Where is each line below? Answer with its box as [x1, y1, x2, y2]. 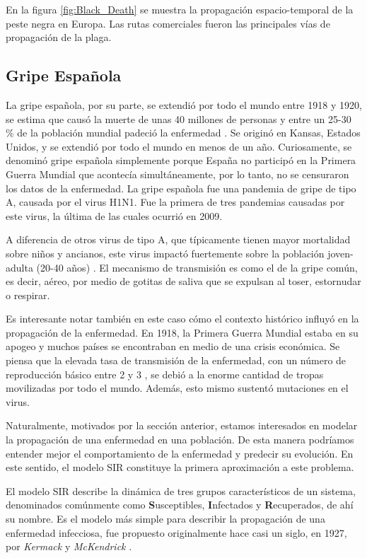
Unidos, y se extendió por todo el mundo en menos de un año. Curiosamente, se [6, 139, 352, 153]
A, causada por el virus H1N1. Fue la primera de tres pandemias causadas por [6, 194, 345, 209]
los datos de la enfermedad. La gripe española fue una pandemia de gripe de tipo [6, 180, 356, 195]
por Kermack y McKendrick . [6, 539, 132, 554]
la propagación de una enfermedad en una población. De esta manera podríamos [6, 432, 354, 447]
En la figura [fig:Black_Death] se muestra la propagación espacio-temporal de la [6, 2, 354, 16]
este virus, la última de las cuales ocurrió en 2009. [6, 208, 223, 223]
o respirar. [6, 287, 50, 302]
